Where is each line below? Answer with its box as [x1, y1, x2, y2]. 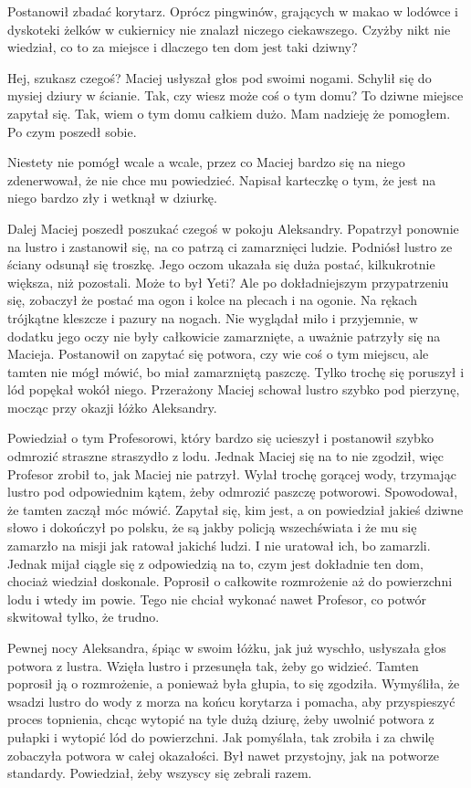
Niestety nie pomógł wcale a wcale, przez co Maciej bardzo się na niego [7, 152, 405, 172]
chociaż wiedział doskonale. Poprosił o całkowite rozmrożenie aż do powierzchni [7, 572, 453, 591]
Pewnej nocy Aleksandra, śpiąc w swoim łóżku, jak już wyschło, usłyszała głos [7, 638, 446, 657]
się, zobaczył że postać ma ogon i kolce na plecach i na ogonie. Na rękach [7, 290, 417, 310]
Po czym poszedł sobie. [7, 121, 137, 141]
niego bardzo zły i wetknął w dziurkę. [7, 188, 217, 207]
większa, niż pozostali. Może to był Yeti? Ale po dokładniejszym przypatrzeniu [7, 272, 449, 291]
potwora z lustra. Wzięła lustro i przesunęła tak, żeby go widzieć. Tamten [7, 656, 419, 675]
